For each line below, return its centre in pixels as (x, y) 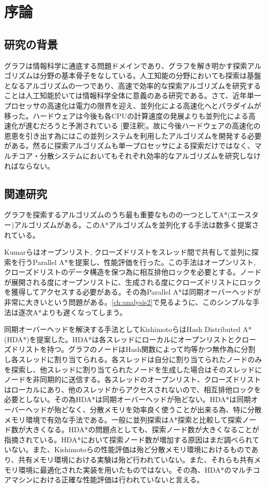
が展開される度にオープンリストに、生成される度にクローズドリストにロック (133, 282)
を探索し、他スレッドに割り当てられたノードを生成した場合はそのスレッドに (133, 369)
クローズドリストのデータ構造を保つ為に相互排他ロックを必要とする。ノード (133, 272)
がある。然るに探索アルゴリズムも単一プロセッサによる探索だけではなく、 (129, 146)
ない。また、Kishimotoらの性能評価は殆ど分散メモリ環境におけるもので (131, 449)
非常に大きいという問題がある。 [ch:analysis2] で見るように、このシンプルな (128, 302)
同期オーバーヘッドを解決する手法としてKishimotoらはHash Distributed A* (128, 329)
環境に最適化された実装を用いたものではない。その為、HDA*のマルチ (136, 469)
